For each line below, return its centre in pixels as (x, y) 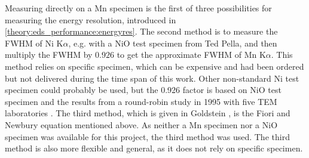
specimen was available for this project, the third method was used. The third (147, 136)
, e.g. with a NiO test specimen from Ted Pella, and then (173, 43)
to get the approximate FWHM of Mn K (191, 55)
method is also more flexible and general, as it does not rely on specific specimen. (154, 148)
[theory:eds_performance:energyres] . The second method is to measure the (141, 31)
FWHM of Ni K (34, 43)
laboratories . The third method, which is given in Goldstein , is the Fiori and (148, 113)
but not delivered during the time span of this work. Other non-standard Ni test (152, 78)
